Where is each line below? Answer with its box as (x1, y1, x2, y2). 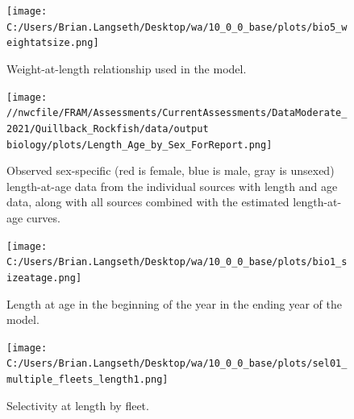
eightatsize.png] (6, 37, 99, 49)
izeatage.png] (6, 272, 82, 284)
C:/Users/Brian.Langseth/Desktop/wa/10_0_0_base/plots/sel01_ (6, 358, 348, 370)
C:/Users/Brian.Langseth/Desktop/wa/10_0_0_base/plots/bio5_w (6, 21, 348, 33)
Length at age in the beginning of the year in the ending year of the (6, 295, 343, 312)
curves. (26, 209, 60, 226)
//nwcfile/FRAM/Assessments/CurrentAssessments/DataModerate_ (6, 107, 348, 119)
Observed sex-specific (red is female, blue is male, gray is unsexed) (6, 162, 335, 179)
